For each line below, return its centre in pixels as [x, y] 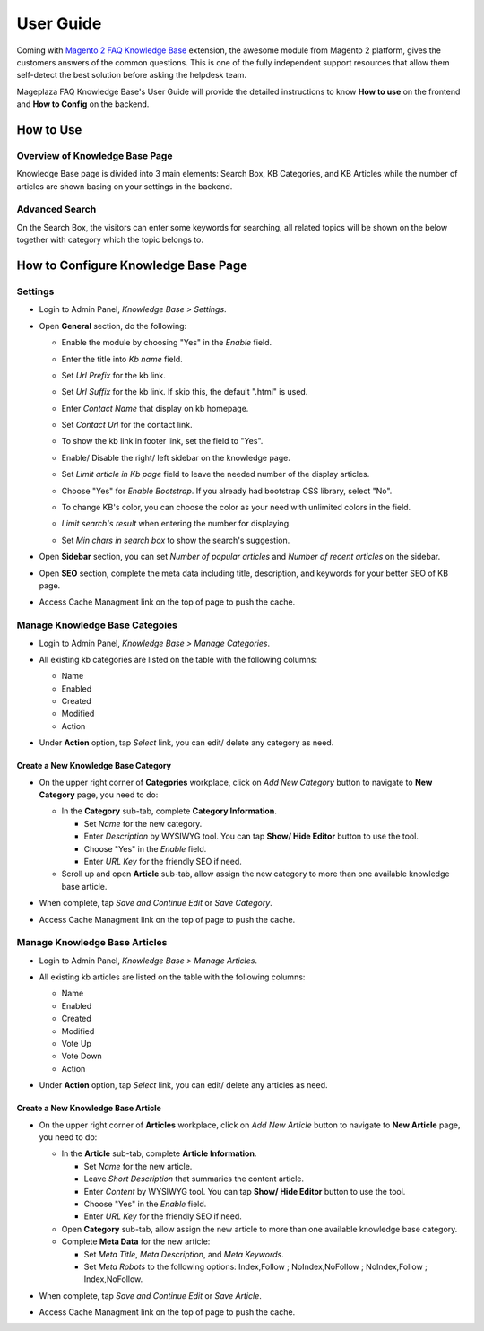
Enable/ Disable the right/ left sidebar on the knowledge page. [176, 457]
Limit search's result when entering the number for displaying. [176, 524]
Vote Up [76, 1044]
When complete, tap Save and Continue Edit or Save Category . [156, 903]
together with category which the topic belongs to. [110, 240]
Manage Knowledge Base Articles [92, 943]
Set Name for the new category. [143, 823]
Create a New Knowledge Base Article [89, 1109]
